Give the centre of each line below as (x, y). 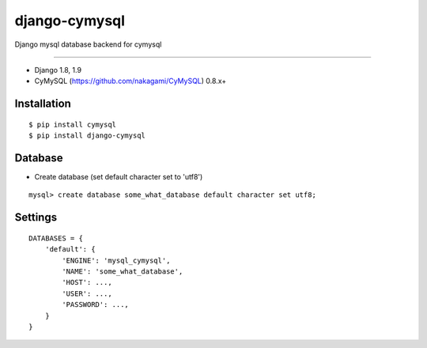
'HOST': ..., (87, 282)
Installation (43, 104)
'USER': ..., (87, 293)
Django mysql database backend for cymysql (88, 44)
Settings (36, 217)
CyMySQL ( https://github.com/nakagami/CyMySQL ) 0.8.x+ (130, 81)
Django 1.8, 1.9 (58, 70)
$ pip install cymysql (73, 124)
